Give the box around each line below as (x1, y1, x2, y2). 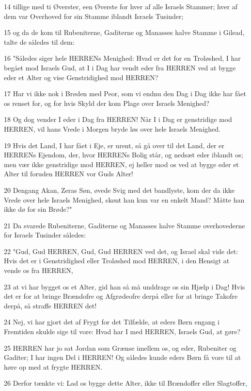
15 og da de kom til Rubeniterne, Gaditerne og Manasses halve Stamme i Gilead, (4, 27, 245, 37)
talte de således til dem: (4, 36, 75, 47)
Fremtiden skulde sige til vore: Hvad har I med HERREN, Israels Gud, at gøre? (4, 326, 241, 337)
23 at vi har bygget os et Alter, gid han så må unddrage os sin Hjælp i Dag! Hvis (4, 281, 245, 291)
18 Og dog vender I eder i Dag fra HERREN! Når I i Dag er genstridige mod (4, 114, 232, 124)
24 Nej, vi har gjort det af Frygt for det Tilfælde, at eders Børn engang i (4, 317, 220, 327)
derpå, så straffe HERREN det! (4, 300, 97, 310)
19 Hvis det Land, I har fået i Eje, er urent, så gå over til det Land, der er (4, 140, 224, 150)
